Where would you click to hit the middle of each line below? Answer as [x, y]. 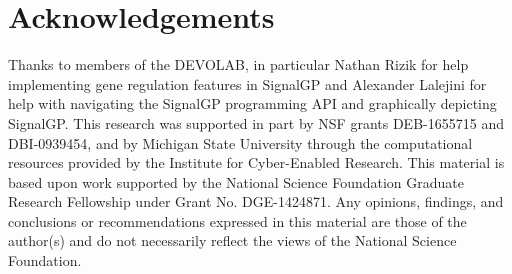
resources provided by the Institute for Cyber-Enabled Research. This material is [256, 162]
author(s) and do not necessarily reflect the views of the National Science [232, 240]
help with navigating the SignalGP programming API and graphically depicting [252, 103]
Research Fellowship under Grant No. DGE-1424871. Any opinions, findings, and [256, 201]
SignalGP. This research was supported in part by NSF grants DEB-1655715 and [256, 122]
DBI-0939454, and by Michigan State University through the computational [240, 142]
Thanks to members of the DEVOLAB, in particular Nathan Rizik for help [238, 64]
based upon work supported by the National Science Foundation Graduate [236, 181]
